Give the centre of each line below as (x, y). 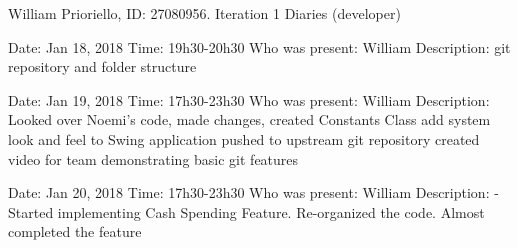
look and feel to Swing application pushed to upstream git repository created (244, 138)
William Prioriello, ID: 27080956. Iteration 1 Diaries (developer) (204, 13)
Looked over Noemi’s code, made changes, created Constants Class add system (249, 119)
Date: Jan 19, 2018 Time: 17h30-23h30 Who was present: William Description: (249, 99)
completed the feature (75, 231)
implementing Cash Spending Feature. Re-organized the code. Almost (271, 211)
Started (31, 211)
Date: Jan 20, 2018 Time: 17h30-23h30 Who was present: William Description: (249, 192)
